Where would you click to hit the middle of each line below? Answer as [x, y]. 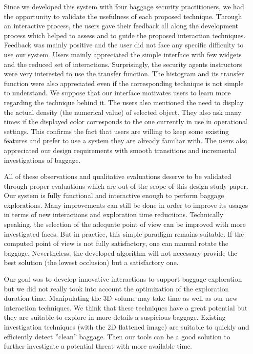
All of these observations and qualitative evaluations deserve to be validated [118, 176]
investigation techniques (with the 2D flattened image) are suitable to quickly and [127, 327]
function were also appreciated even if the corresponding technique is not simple [124, 83]
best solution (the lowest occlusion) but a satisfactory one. [91, 262]
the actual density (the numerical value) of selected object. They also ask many [123, 112]
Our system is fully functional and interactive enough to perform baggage [114, 195]
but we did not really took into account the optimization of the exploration [116, 288]
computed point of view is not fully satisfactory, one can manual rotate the [116, 243]
